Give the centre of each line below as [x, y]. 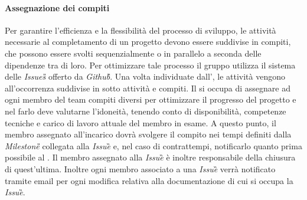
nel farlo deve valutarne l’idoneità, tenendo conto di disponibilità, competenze [146, 111]
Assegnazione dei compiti [57, 7]
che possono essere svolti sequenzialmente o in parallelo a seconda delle [133, 53]
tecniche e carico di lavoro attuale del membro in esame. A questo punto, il [141, 122]
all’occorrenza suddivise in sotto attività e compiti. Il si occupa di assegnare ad [148, 88]
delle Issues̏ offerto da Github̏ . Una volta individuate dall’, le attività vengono [145, 76]
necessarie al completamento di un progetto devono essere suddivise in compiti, [148, 42]
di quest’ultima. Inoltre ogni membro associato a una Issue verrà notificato [140, 168]
